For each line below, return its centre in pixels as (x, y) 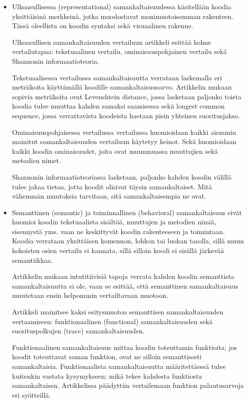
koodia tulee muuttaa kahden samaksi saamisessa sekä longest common (118, 106)
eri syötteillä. (31, 394)
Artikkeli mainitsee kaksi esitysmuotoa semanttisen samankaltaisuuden (118, 312)
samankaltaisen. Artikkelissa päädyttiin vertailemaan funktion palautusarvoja (128, 385)
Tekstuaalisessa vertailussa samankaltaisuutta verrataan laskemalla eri (117, 77)
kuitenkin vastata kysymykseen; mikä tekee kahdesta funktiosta (107, 376)
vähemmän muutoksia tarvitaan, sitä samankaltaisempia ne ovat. (109, 196)
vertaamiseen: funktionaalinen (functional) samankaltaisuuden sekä (112, 321)
